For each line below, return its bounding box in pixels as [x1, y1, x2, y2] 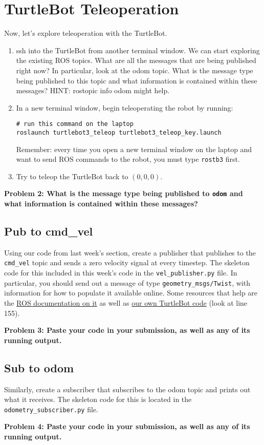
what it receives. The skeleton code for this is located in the [4, 394, 192, 405]
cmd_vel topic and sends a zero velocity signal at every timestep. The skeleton [4, 257, 250, 268]
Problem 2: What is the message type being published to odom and [4, 188, 243, 199]
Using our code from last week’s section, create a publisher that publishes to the [4, 247, 256, 258]
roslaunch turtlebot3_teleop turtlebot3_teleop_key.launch [16, 129, 222, 136]
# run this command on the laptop [16, 120, 134, 128]
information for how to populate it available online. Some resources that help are [4, 287, 258, 298]
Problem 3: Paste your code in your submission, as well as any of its [4, 325, 250, 335]
